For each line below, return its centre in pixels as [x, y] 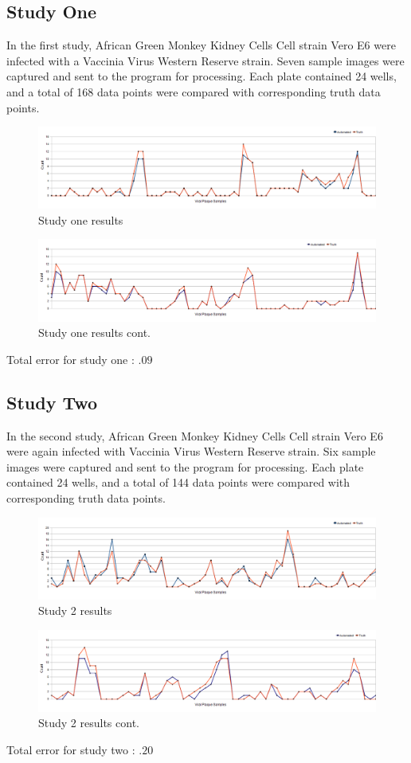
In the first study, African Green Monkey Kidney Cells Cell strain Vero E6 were [201, 45]
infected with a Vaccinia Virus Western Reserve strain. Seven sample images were [205, 60]
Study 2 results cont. [89, 723]
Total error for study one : [70, 359]
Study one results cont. [94, 333]
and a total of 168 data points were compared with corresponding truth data [194, 91]
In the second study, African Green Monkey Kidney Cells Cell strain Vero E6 [195, 435]
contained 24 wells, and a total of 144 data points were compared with [178, 482]
